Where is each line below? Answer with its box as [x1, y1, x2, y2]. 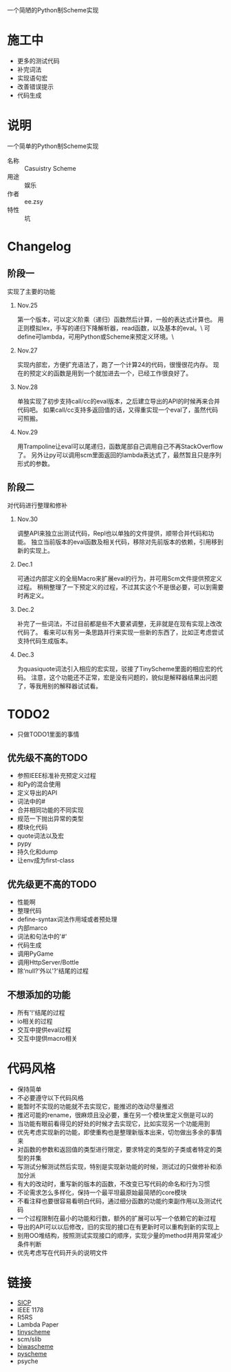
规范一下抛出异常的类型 [16, 814, 84, 823]
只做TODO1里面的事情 [16, 730, 80, 738]
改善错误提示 [16, 82, 54, 91]
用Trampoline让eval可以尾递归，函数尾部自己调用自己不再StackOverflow [16, 442, 223, 450]
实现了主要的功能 [7, 287, 56, 295]
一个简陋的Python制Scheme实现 [7, 6, 99, 14]
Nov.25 [16, 301, 38, 309]
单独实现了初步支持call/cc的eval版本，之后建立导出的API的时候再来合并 [16, 397, 220, 405]
